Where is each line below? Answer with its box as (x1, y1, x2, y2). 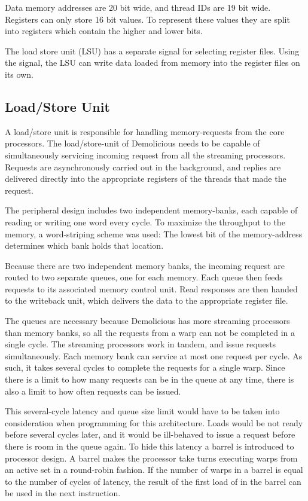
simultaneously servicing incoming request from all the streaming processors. (5, 148, 286, 161)
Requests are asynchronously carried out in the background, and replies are (5, 160, 281, 173)
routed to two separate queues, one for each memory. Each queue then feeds (5, 271, 283, 283)
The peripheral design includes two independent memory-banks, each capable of (5, 204, 298, 216)
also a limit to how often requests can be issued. (5, 384, 181, 397)
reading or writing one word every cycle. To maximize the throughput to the (5, 215, 285, 228)
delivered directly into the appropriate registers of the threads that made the (5, 172, 286, 185)
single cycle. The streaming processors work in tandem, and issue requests (5, 338, 276, 350)
